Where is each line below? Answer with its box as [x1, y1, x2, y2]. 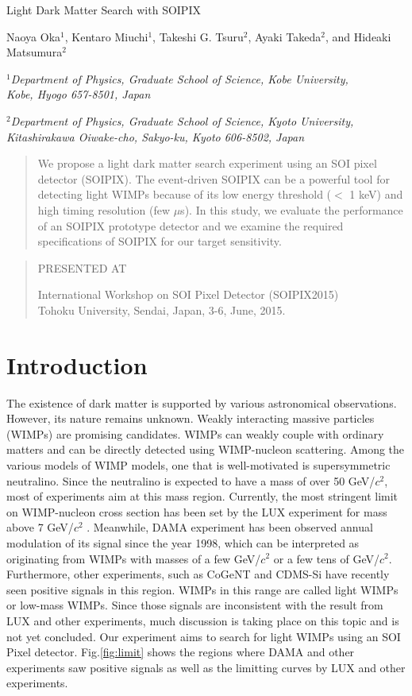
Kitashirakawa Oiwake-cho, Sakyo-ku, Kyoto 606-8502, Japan [6, 128, 305, 145]
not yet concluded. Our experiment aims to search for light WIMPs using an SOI [6, 628, 401, 644]
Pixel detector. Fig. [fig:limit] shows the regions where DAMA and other [6, 644, 355, 660]
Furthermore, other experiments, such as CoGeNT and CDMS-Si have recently [6, 566, 390, 582]
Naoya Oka [6, 28, 61, 44]
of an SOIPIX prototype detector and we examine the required [37, 217, 344, 234]
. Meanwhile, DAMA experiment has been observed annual [87, 519, 373, 536]
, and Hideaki [325, 28, 391, 44]
